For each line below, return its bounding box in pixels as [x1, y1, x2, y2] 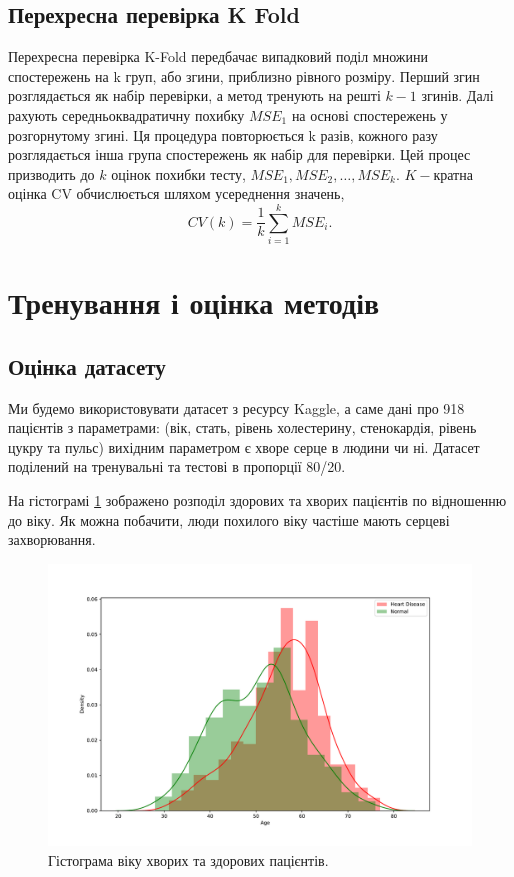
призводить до [8, 163, 95, 184]
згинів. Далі [421, 85, 494, 106]
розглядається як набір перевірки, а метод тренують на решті [8, 85, 381, 106]
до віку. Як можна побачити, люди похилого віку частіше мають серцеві [8, 509, 450, 530]
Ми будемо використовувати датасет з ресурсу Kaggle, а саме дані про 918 [8, 397, 465, 418]
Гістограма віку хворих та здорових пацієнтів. [48, 849, 329, 870]
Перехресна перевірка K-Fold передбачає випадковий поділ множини [8, 46, 428, 67]
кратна [433, 163, 473, 184]
